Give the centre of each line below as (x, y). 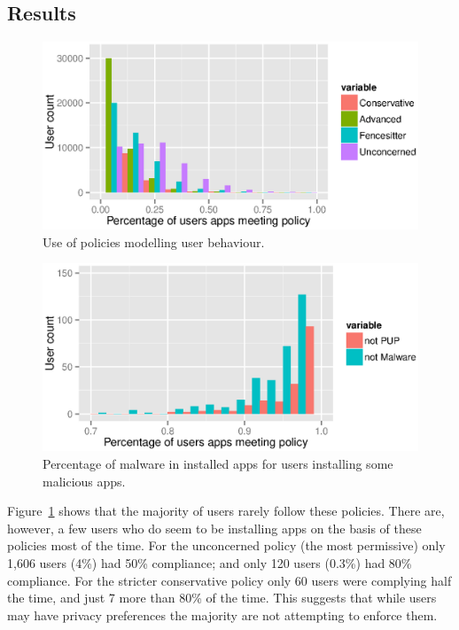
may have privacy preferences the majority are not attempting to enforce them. (222, 614)
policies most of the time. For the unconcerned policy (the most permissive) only (226, 545)
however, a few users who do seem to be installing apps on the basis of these (214, 528)
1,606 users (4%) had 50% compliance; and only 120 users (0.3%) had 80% (210, 562)
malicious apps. (84, 481)
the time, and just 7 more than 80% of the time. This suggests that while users (222, 598)
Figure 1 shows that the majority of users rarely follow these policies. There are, (226, 511)
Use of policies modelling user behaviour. (154, 241)
